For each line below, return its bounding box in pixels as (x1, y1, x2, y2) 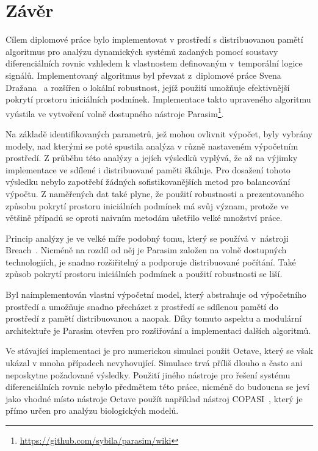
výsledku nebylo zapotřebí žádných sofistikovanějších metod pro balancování (5, 175, 291, 188)
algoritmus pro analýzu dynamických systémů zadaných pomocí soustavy (5, 45, 278, 57)
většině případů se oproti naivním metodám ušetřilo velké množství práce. (5, 211, 283, 224)
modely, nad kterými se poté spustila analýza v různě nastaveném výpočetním (5, 139, 298, 152)
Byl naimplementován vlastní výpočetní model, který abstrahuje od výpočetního (5, 288, 306, 301)
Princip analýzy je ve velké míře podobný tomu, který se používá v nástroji (5, 231, 289, 244)
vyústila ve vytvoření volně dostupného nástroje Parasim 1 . (5, 105, 224, 120)
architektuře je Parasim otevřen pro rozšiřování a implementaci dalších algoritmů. (5, 323, 311, 336)
